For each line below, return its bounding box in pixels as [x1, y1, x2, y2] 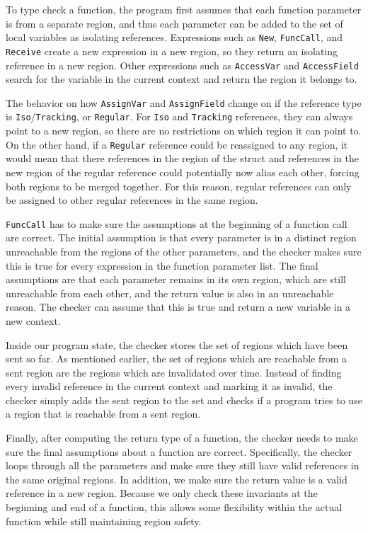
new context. [6, 313, 61, 328]
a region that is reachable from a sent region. [6, 406, 201, 421]
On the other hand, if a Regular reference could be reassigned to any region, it [6, 137, 348, 151]
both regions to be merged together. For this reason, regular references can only [6, 178, 352, 193]
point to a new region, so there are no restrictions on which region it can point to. [6, 123, 362, 138]
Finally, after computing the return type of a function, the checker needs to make [6, 430, 358, 445]
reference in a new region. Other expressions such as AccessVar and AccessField [6, 57, 359, 72]
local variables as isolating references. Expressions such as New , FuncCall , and [6, 30, 343, 45]
